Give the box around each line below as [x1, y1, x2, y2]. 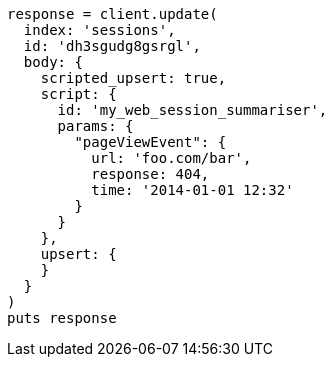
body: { [23, 54, 83, 70]
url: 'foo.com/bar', [91, 150, 252, 166]
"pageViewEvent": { [74, 134, 227, 150]
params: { [57, 118, 134, 134]
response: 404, [91, 166, 210, 182]
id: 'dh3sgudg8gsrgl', [23, 38, 201, 54]
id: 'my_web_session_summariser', [57, 102, 328, 118]
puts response [7, 310, 117, 326]
